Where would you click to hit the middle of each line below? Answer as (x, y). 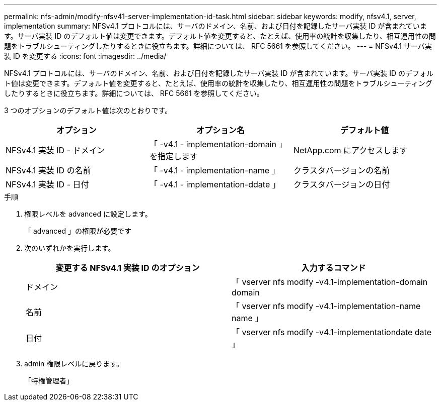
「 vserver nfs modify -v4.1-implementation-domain (330, 282)
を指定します (173, 156)
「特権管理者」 (49, 381)
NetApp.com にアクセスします (350, 150)
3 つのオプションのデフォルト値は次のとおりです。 (88, 110)
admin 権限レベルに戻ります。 (74, 364)
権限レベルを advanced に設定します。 (88, 214)
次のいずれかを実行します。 (70, 248)
